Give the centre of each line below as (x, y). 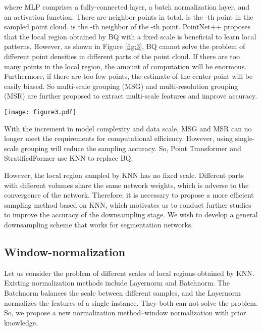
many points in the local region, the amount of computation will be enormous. (125, 66)
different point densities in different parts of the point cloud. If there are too (122, 56)
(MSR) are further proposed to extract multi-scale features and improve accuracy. (131, 96)
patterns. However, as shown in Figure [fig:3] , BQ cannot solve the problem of (125, 46)
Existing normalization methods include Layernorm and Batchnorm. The (117, 283)
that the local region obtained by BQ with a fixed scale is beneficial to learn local (130, 36)
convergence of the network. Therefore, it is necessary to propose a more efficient (129, 195)
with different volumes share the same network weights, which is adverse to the (126, 185)
